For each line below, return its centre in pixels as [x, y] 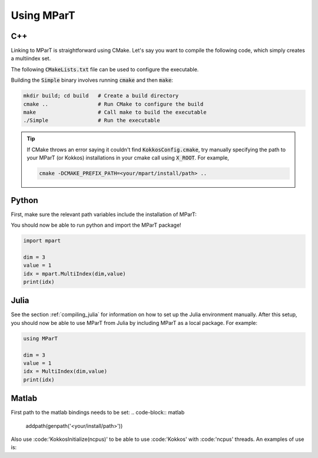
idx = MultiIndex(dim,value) [65, 371]
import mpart [42, 241]
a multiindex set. [31, 58]
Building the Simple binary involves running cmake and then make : [92, 80]
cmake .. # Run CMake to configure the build [113, 104]
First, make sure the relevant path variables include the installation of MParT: [104, 214]
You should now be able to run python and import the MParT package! [96, 225]
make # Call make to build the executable [115, 112]
